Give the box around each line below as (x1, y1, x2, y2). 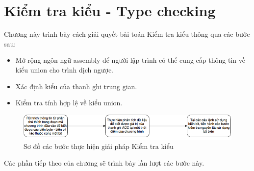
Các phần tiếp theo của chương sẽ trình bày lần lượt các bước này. (4, 157, 204, 168)
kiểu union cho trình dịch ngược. (15, 64, 113, 74)
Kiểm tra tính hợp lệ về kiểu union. (15, 98, 123, 108)
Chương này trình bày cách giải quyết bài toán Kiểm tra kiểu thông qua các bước (4, 29, 250, 39)
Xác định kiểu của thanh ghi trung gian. (15, 81, 137, 91)
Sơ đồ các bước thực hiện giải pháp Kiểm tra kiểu (24, 141, 174, 151)
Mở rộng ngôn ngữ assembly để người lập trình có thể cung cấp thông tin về (15, 55, 245, 65)
